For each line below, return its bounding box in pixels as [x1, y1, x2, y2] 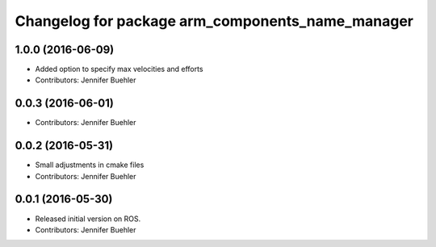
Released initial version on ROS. [35, 214, 141, 224]
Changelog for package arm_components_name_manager [15, 12, 413, 30]
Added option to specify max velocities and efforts [35, 65, 203, 74]
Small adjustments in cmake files [35, 160, 145, 170]
